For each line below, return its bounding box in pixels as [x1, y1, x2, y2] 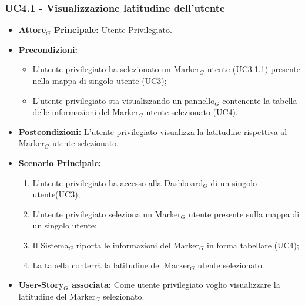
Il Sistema [32, 238, 69, 251]
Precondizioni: [18, 43, 78, 55]
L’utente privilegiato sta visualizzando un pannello [32, 94, 215, 106]
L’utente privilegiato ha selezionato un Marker [32, 63, 200, 75]
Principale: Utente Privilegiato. [53, 23, 172, 36]
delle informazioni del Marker [32, 106, 139, 118]
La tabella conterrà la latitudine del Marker [32, 258, 190, 271]
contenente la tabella [222, 94, 297, 106]
